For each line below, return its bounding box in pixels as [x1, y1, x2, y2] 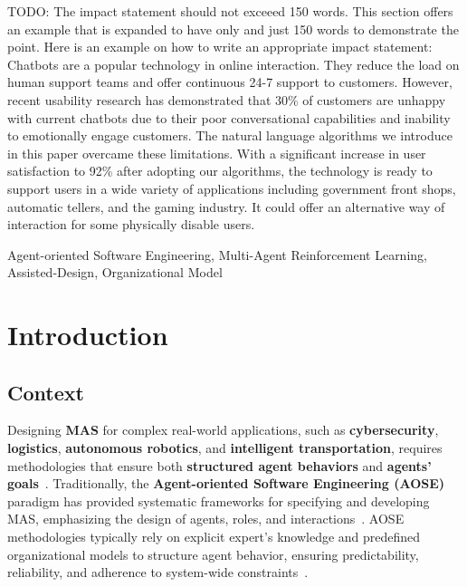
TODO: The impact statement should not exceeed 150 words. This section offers [7, 2, 453, 20]
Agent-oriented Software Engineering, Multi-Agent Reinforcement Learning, [7, 245, 427, 264]
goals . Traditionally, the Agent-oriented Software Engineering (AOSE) [7, 474, 445, 493]
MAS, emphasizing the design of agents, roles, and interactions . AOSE [7, 509, 405, 528]
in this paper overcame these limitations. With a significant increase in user [7, 143, 426, 162]
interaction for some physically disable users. [7, 215, 255, 234]
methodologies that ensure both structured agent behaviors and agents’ [7, 456, 432, 475]
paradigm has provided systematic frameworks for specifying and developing [7, 491, 430, 510]
